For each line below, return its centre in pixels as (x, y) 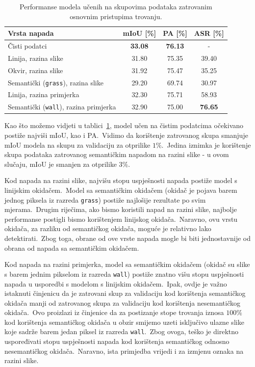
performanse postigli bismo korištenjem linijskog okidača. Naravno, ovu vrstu (121, 219)
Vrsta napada (31, 33)
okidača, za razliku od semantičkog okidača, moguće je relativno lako (108, 228)
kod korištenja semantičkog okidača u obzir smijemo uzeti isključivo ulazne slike (124, 322)
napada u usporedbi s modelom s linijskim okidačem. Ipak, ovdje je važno (116, 283)
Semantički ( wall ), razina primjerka (62, 107)
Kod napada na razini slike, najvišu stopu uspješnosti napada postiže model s (121, 180)
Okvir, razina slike (36, 70)
